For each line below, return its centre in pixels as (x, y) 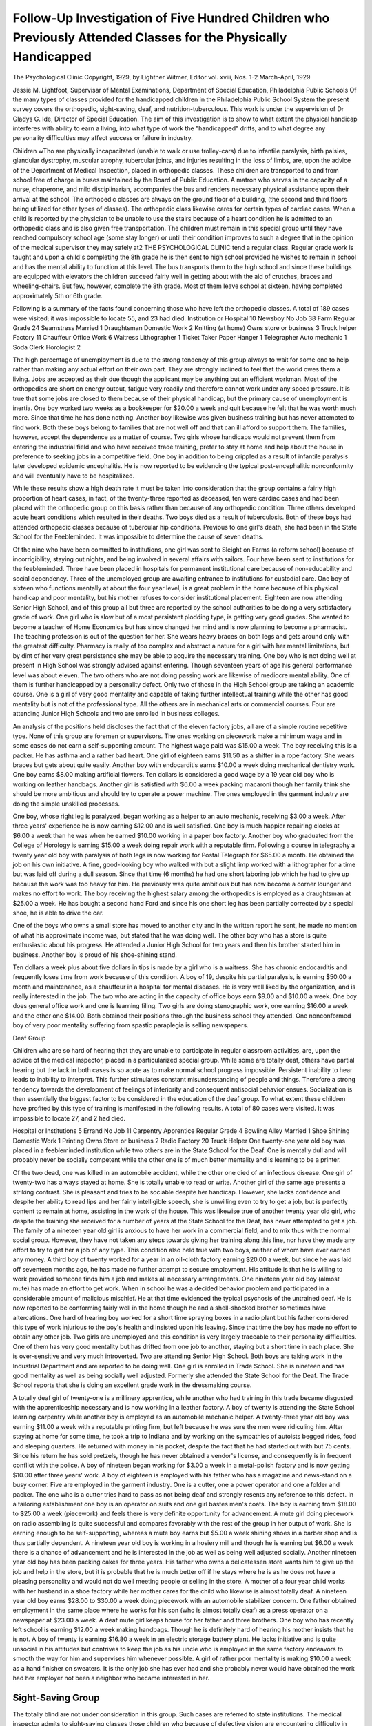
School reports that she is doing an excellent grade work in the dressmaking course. (132, 1385)
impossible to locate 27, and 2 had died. (69, 1118)
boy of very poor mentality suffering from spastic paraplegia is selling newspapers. (131, 1025)
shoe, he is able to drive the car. (58, 913)
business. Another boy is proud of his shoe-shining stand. (95, 954)
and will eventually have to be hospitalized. (74, 476)
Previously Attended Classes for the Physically (150, 37)
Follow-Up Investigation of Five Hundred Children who (171, 18)
